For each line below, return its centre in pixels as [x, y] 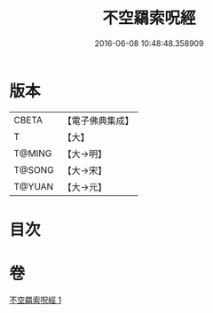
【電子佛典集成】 [99, 121]
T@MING [33, 153]
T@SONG [34, 169]
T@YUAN [34, 186]
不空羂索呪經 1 [35, 300]
